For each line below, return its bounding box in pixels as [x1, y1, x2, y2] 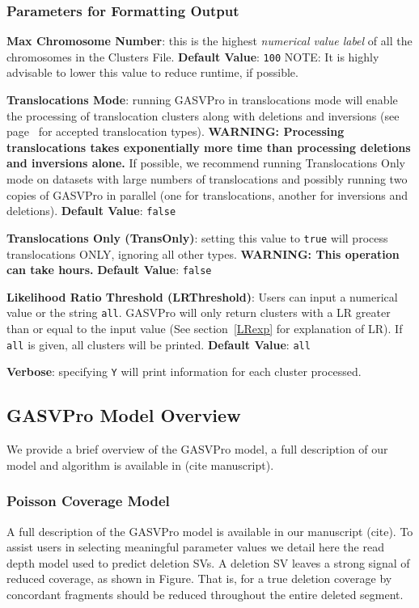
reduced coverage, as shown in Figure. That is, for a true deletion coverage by [6, 570, 392, 587]
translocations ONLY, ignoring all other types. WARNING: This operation [6, 245, 400, 262]
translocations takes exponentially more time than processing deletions [6, 138, 411, 155]
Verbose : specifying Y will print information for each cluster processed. [6, 363, 362, 380]
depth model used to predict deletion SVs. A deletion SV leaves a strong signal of [6, 554, 410, 571]
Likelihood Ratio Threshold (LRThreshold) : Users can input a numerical [6, 288, 398, 305]
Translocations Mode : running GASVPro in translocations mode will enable [6, 91, 398, 108]
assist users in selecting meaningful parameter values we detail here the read [6, 538, 384, 555]
